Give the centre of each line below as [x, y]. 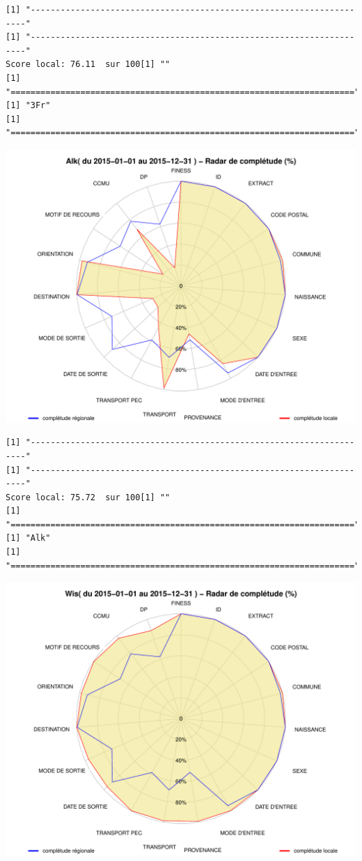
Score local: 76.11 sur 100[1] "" [88, 65]
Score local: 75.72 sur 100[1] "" [88, 497]
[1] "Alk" [28, 538]
